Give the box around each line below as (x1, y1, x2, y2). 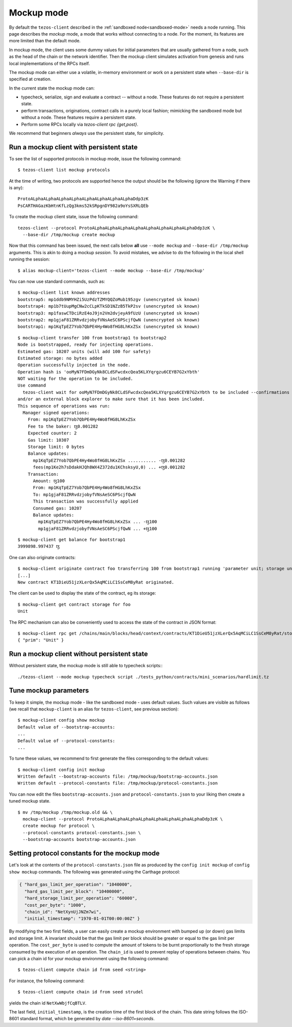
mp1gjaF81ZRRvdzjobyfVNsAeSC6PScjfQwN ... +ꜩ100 (38, 526, 158, 531)
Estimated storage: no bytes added (18, 355, 103, 361)
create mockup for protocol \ (22, 823, 95, 829)
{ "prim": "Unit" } (18, 637, 64, 643)
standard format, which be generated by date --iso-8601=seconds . (19, 1016, 155, 1022)
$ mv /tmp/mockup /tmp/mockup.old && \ (18, 809, 113, 815)
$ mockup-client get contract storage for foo (18, 601, 131, 607)
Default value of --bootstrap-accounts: (18, 724, 115, 730)
